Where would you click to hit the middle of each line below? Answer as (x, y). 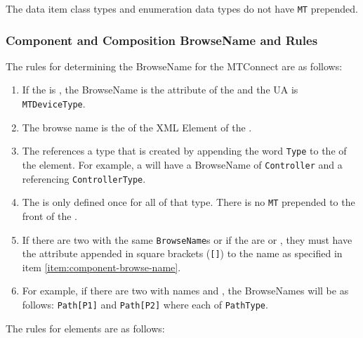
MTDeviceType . (54, 104)
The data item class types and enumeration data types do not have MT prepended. (182, 8)
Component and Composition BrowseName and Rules (162, 40)
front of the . (50, 215)
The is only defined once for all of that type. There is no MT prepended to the (189, 202)
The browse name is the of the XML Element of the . (137, 127)
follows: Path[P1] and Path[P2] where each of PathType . (145, 305)
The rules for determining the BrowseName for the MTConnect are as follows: (174, 66)
